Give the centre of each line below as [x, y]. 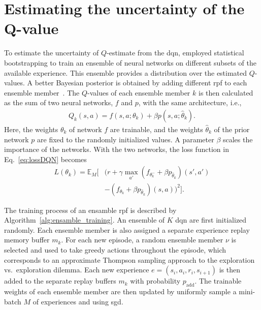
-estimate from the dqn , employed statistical [175, 53]
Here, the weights [31, 129]
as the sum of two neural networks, [59, 102]
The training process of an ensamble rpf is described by [90, 210]
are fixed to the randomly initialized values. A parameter [126, 139]
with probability [155, 281]
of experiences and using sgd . [78, 301]
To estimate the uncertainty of [52, 53]
